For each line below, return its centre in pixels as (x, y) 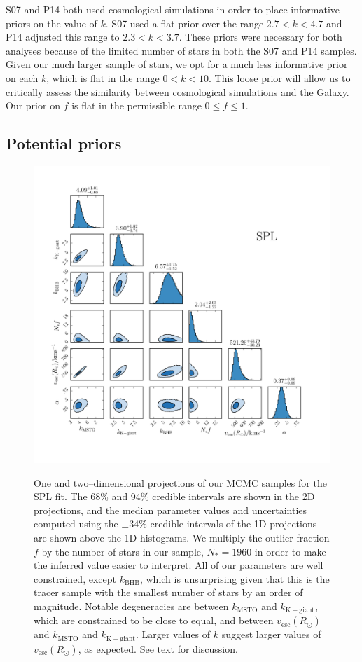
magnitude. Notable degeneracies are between (131, 606)
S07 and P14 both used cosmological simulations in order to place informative (173, 9)
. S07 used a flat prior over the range (185, 23)
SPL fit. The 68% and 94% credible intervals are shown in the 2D (174, 496)
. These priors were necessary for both (260, 37)
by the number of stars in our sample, (123, 551)
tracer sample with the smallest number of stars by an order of (168, 592)
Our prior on (33, 105)
